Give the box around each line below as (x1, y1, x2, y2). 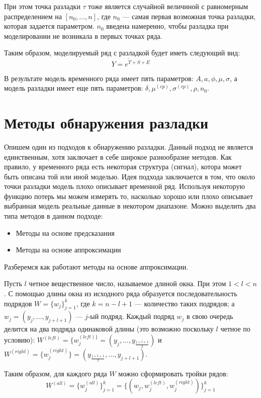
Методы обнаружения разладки (4, 112, 209, 132)
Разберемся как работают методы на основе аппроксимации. (4, 261, 189, 272)
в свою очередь (186, 311, 233, 321)
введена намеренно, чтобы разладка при (106, 21, 229, 31)
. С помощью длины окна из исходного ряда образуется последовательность (4, 288, 237, 299)
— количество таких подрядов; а (134, 298, 235, 308)
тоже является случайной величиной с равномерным (88, 1, 248, 11)
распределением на (4, 11, 62, 21)
